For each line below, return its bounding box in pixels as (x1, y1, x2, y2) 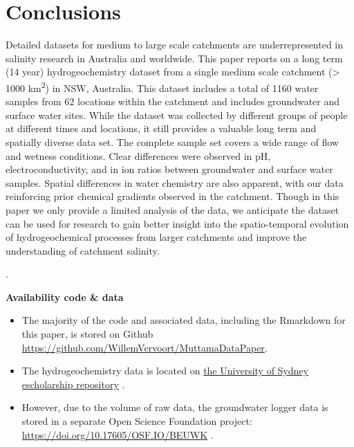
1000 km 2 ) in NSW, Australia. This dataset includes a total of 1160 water (6, 78, 319, 95)
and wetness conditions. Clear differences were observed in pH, (6, 148, 271, 163)
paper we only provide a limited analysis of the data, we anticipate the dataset (6, 202, 339, 217)
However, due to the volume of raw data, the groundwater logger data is (21, 400, 328, 414)
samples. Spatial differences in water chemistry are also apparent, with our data (6, 175, 344, 190)
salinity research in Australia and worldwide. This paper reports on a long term (6, 51, 343, 65)
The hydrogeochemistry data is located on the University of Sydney (21, 363, 308, 378)
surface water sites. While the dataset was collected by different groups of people (6, 107, 348, 122)
